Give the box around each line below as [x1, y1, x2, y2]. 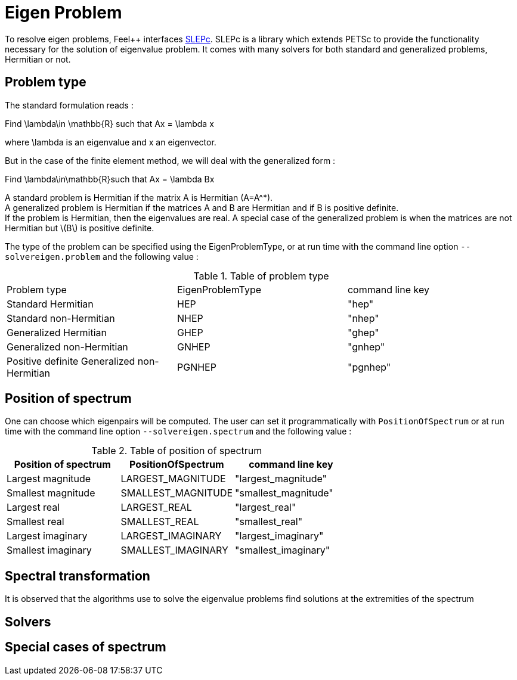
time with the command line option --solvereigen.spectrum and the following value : [5, 426, 352, 437]
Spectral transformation [5, 568, 150, 583]
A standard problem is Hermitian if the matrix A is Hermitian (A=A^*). [5, 192, 273, 203]
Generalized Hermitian [7, 326, 107, 339]
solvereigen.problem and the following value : [5, 251, 199, 262]
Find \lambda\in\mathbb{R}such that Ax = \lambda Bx [5, 173, 215, 184]
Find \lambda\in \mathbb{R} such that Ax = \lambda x [5, 118, 214, 129]
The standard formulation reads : [5, 100, 134, 110]
